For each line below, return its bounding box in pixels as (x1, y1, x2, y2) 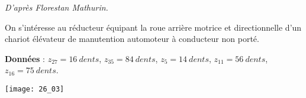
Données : (5, 52, 45, 64)
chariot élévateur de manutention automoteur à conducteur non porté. (5, 32, 259, 45)
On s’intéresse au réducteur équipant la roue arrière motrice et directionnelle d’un (5, 21, 302, 33)
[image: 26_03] (5, 84, 65, 93)
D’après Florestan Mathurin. (5, 1, 108, 13)
